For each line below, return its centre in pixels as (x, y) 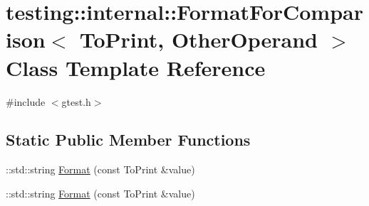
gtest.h (76, 101)
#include (26, 101)
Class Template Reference (136, 67)
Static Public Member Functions (128, 140)
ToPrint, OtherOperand (198, 39)
